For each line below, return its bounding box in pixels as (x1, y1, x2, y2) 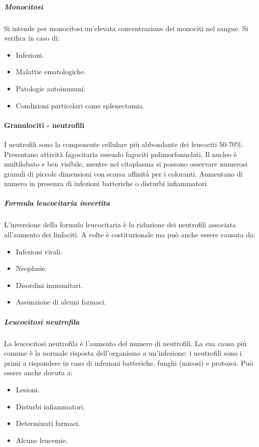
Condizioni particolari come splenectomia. (16, 100, 145, 110)
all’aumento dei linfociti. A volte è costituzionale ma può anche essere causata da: (4, 229, 255, 240)
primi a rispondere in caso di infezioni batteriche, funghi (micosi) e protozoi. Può (4, 357, 253, 368)
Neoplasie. (16, 263, 47, 273)
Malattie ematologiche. (16, 66, 86, 77)
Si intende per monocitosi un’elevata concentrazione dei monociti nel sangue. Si (4, 23, 248, 33)
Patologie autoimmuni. (16, 83, 86, 93)
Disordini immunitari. (16, 279, 83, 290)
